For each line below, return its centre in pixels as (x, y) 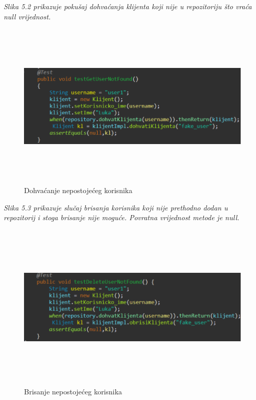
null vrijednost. (27, 16)
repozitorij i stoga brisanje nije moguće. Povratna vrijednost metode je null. (122, 217)
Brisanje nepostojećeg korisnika (73, 391)
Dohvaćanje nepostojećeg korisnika (78, 190)
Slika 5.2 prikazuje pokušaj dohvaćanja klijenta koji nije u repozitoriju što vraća (128, 6)
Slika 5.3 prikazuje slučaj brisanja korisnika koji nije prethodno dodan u (116, 207)
